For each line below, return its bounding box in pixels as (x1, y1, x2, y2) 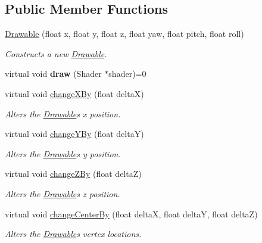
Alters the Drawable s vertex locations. (5, 228, 142, 240)
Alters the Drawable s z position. (5, 187, 120, 200)
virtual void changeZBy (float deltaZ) (5, 167, 142, 180)
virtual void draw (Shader (5, 67, 102, 80)
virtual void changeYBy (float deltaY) (5, 127, 144, 140)
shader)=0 (108, 67, 146, 80)
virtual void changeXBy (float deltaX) (5, 87, 144, 99)
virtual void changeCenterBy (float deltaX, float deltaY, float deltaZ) (5, 207, 258, 220)
